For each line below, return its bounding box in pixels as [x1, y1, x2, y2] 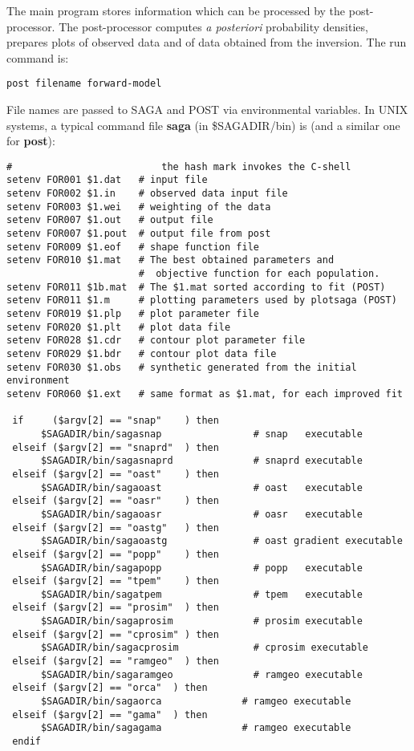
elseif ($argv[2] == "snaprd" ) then [12, 441, 219, 453]
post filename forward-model [6, 78, 162, 90]
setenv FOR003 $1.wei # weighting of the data [6, 201, 271, 213]
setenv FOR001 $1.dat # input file [6, 174, 208, 186]
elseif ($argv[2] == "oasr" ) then [12, 495, 219, 507]
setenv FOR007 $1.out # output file [6, 214, 213, 226]
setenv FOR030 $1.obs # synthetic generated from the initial [6, 361, 357, 373]
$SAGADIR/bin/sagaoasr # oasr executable [40, 508, 363, 520]
